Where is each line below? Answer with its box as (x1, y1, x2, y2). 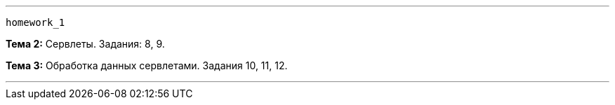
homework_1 (6, 17, 65, 28)
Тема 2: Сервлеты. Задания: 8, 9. (6, 38, 165, 50)
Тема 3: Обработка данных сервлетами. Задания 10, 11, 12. (6, 59, 288, 71)
